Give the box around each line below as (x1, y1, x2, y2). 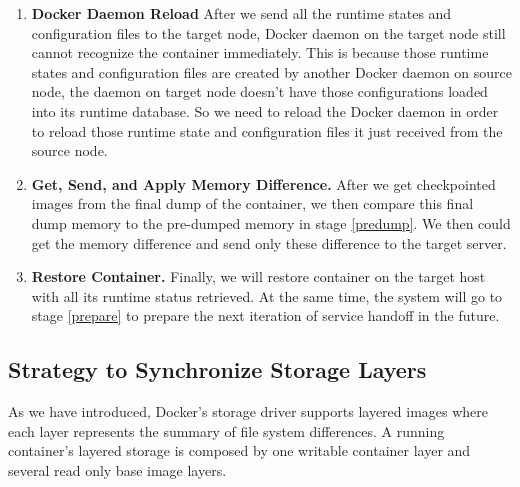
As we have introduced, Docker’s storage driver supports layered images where (8, 401, 489, 422)
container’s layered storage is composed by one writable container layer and (8, 440, 471, 461)
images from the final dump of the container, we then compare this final (31, 193, 474, 214)
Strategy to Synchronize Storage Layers (8, 354, 427, 385)
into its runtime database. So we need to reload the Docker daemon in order (31, 100, 499, 121)
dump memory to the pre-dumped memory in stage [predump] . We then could (31, 212, 511, 233)
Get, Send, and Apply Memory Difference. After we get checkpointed (31, 173, 496, 194)
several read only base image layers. (8, 459, 227, 480)
